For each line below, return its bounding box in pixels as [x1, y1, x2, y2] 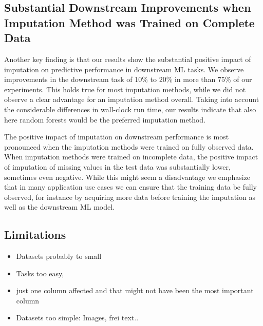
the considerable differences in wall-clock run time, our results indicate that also [4, 104, 256, 114]
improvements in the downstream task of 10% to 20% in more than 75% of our [4, 74, 252, 85]
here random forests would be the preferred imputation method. [4, 114, 206, 125]
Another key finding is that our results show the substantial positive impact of [4, 53, 251, 64]
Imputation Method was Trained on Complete [4, 14, 255, 30]
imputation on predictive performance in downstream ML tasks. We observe [4, 64, 244, 74]
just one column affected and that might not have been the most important [16, 285, 254, 296]
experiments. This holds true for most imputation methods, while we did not [4, 84, 246, 94]
